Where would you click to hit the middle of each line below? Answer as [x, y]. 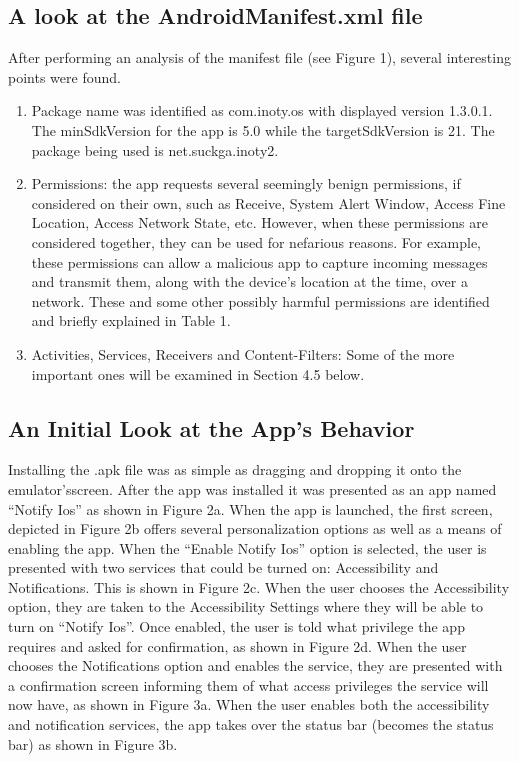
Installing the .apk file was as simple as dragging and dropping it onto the [235, 469]
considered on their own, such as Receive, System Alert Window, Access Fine [268, 202]
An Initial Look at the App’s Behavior [211, 427]
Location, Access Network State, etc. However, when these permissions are [259, 222]
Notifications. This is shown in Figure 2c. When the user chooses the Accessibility [259, 586]
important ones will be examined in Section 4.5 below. [198, 373]
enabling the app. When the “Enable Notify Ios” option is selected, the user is [247, 547]
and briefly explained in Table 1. [131, 320]
